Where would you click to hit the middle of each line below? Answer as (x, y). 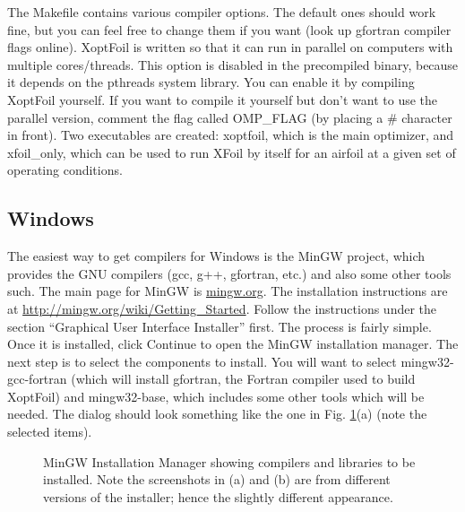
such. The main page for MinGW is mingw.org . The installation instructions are (228, 291)
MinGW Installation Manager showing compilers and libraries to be (229, 461)
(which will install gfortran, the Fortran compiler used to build (243, 379)
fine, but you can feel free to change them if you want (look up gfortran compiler (229, 29)
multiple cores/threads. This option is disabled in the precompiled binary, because (233, 64)
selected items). (50, 432)
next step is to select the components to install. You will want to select (202, 361)
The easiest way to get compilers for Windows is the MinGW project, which (216, 256)
